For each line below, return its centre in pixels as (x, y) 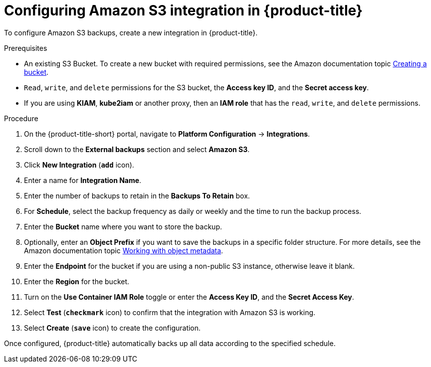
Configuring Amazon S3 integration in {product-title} (183, 10)
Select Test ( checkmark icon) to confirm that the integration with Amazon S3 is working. (170, 312)
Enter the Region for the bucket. (77, 281)
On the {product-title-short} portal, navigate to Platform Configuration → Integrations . (167, 134)
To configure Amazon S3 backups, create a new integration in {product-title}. (131, 32)
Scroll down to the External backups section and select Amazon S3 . (137, 149)
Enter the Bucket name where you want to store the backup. (123, 226)
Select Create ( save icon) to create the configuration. (112, 328)
